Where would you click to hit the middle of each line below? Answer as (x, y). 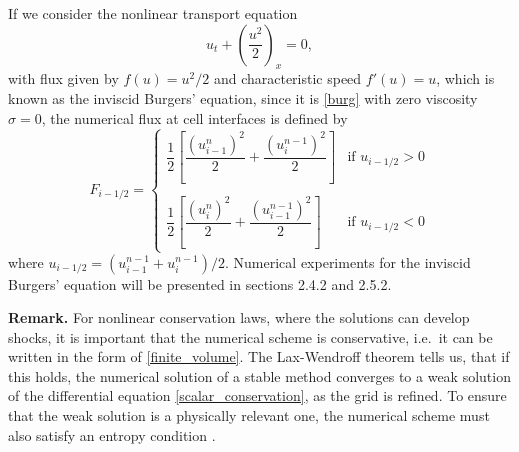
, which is (465, 78)
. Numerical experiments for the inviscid (348, 261)
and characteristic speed (287, 78)
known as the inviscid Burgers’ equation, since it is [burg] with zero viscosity (243, 97)
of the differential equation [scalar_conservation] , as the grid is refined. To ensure (257, 395)
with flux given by (63, 78)
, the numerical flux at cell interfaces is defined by (194, 117)
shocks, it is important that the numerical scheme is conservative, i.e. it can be (250, 336)
